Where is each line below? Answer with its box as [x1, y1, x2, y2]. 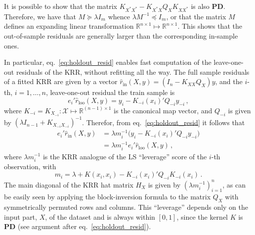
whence [108, 11, 130, 21]
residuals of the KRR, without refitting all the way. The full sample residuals [16, 66, 250, 77]
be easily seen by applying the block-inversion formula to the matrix [4, 191, 211, 202]
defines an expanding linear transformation [4, 21, 134, 31]
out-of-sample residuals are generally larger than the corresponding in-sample [4, 30, 238, 41]
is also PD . [191, 1, 225, 11]
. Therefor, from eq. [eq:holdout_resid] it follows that [82, 117, 245, 127]
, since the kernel [176, 211, 228, 222]
